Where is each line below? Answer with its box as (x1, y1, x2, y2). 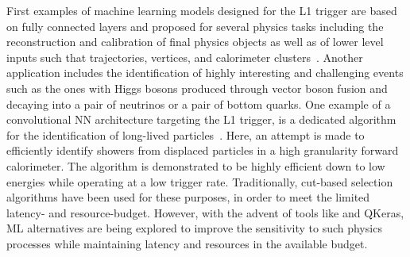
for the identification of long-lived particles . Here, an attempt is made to (6, 126, 365, 143)
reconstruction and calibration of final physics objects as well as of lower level (6, 33, 384, 50)
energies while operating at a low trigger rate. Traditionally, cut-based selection (6, 173, 393, 190)
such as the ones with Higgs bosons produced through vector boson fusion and (6, 79, 388, 96)
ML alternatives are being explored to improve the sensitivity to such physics (6, 220, 382, 236)
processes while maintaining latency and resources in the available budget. (6, 235, 368, 251)
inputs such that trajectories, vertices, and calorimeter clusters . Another (6, 48, 363, 65)
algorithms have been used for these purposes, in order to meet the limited (6, 189, 370, 205)
